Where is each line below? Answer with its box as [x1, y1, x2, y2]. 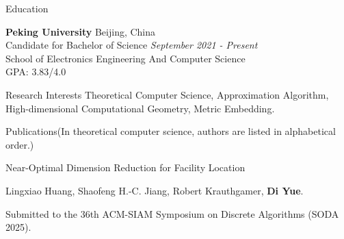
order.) [5, 137, 34, 151]
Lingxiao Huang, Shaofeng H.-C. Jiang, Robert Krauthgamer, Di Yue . [5, 183, 304, 197]
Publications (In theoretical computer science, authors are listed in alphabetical [5, 124, 336, 138]
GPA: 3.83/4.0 [5, 64, 66, 79]
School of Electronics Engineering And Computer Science [5, 51, 246, 65]
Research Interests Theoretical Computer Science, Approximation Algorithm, [5, 87, 329, 101]
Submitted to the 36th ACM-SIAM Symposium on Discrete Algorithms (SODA [5, 206, 339, 221]
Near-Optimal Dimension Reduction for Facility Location [5, 160, 246, 175]
